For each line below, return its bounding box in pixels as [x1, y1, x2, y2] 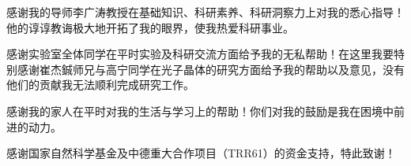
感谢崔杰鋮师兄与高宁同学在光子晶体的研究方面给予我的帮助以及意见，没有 [17, 61, 405, 77]
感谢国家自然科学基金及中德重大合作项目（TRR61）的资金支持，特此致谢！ [6, 145, 396, 161]
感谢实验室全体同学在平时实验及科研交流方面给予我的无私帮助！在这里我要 [6, 46, 394, 62]
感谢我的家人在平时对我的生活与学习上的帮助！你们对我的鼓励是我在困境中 [6, 102, 394, 119]
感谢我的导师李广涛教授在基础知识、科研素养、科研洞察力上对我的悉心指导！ [6, 4, 405, 20]
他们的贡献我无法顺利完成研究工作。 [6, 76, 194, 93]
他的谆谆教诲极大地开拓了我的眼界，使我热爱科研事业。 [6, 19, 294, 35]
